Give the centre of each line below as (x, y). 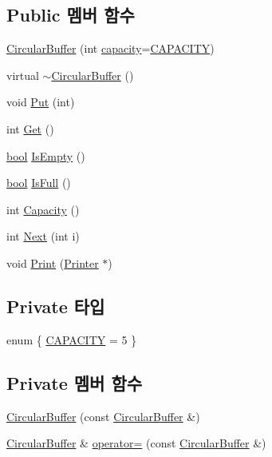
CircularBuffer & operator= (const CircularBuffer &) (136, 443)
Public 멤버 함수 (71, 15)
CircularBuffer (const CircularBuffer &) (103, 416)
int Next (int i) (43, 236)
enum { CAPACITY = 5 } (72, 339)
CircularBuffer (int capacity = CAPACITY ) (110, 48)
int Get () (30, 128)
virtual (23, 75)
